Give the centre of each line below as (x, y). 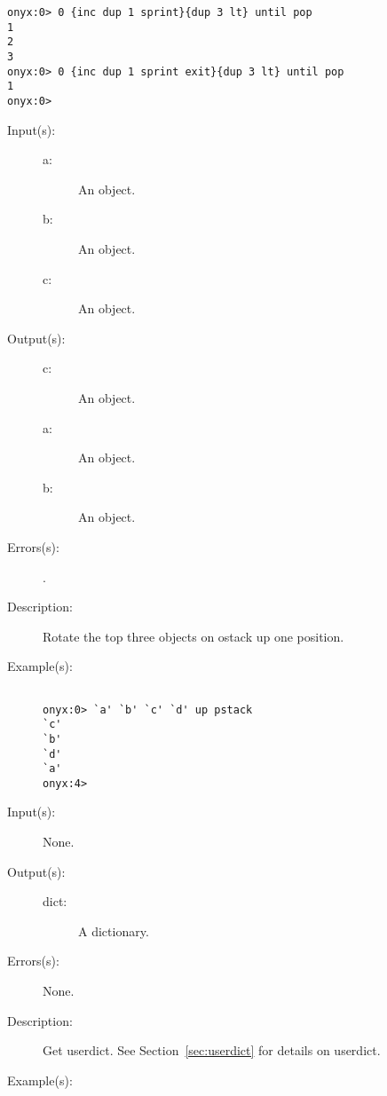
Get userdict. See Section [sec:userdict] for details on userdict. (212, 1050)
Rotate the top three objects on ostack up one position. (193, 636)
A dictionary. (114, 930)
